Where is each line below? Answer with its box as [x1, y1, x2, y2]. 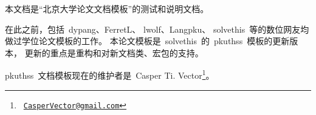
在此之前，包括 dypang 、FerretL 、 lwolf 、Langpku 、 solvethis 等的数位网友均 [5, 22, 309, 35]
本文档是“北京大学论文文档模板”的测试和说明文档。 [5, 2, 209, 15]
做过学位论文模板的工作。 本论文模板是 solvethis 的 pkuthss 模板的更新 [5, 34, 290, 47]
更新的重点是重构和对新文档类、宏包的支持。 [24, 46, 204, 59]
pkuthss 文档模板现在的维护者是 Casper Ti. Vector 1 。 [5, 67, 215, 82]
